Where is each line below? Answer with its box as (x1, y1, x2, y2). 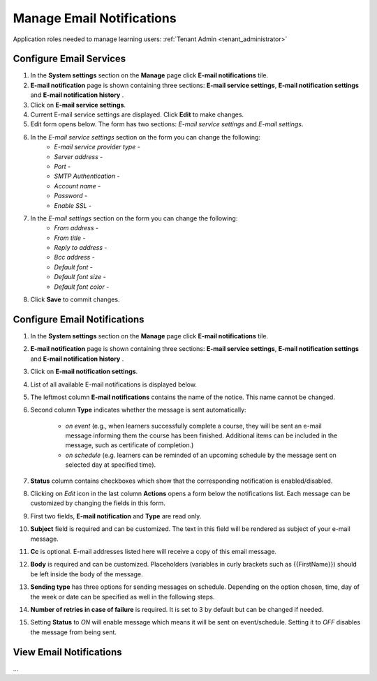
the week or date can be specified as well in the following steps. (30, 592, 215, 601)
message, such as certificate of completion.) (65, 441, 194, 449)
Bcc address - (54, 253, 96, 262)
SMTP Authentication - (54, 172, 120, 181)
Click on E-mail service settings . (30, 100, 126, 109)
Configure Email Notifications (13, 313, 145, 325)
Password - (54, 192, 87, 200)
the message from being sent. (30, 628, 117, 636)
